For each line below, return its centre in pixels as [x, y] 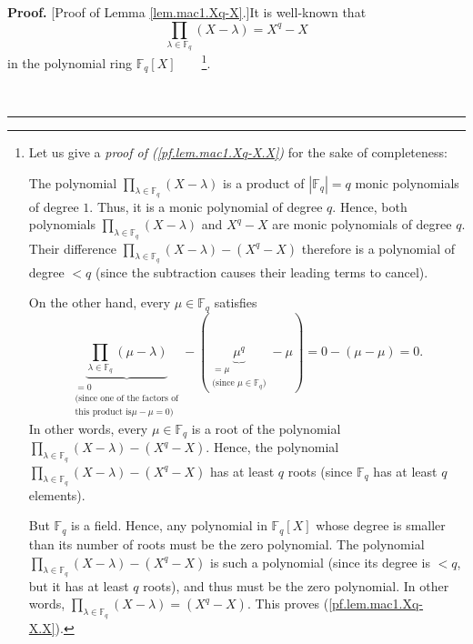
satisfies [236, 302]
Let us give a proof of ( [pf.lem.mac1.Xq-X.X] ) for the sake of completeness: [238, 152]
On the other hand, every [100, 302]
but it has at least [79, 585]
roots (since [320, 471]
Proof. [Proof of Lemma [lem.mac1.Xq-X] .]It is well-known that [187, 12]
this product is [103, 413]
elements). [57, 494]
